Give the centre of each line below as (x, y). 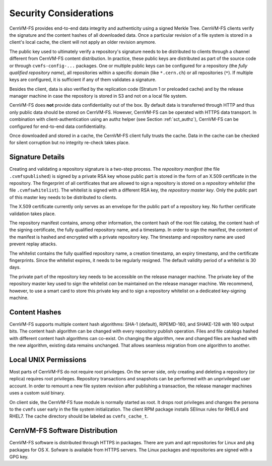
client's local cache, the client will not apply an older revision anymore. (83, 42)
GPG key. (19, 456)
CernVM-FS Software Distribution (63, 431)
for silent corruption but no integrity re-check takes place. (70, 143)
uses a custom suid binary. (37, 393)
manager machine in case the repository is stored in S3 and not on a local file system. (98, 96)
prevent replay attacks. (33, 244)
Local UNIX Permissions (48, 359)
